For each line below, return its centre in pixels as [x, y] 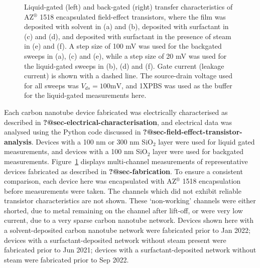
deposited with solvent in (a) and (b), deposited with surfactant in [126, 26]
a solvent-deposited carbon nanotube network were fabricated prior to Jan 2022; [127, 230]
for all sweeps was [51, 85]
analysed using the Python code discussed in [73, 132]
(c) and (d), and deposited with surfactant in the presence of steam [128, 36]
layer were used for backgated [198, 151]
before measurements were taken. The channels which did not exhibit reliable [123, 190]
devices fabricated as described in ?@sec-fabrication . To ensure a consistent [123, 171]
